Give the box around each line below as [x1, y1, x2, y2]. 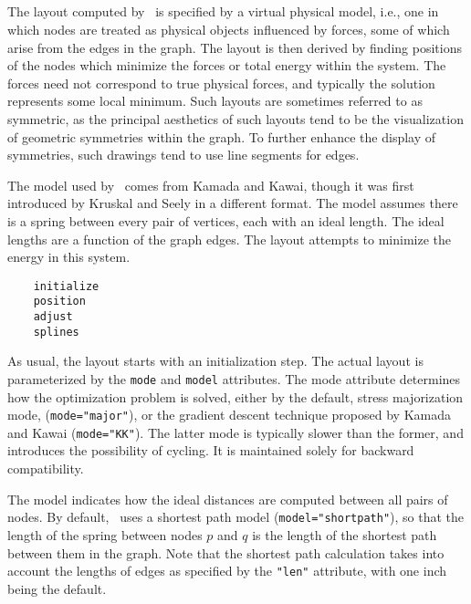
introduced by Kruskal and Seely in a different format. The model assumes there [7, 193, 458, 213]
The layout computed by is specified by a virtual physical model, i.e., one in [7, 2, 439, 21]
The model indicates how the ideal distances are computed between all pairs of [7, 489, 448, 508]
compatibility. [7, 459, 84, 478]
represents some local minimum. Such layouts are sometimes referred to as [7, 91, 423, 110]
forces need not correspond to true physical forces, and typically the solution [7, 73, 435, 92]
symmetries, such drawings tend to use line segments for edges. [7, 145, 360, 164]
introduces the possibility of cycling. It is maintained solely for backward [7, 441, 414, 460]
